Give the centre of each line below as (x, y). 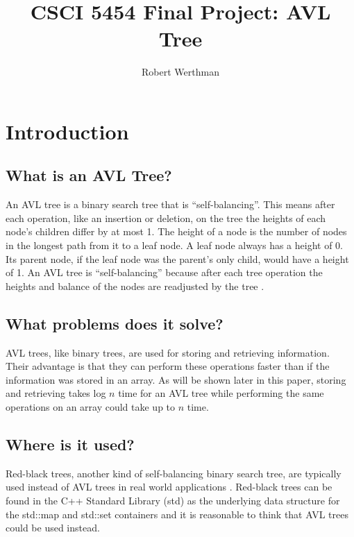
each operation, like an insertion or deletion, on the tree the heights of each (166, 218)
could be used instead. (53, 528)
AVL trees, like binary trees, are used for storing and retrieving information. (168, 352)
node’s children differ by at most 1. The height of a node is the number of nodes (176, 231)
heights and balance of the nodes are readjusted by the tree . (135, 285)
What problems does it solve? (115, 323)
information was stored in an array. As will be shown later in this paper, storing (176, 379)
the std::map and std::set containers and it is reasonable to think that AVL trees (177, 514)
